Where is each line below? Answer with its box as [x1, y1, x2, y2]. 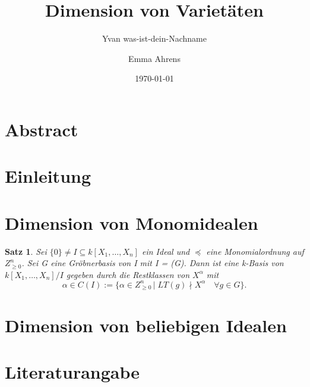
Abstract [5, 117, 78, 141]
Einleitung [5, 164, 91, 188]
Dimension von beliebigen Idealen [5, 313, 287, 337]
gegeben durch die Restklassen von [66, 268, 190, 280]
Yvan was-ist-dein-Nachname [102, 32, 207, 45]
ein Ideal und [141, 245, 190, 257]
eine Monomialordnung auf [206, 245, 304, 257]
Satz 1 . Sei [5, 245, 47, 257]
